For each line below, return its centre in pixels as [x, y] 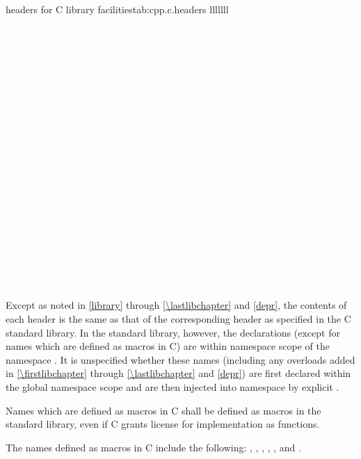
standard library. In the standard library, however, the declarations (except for [173, 332]
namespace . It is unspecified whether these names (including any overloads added [180, 359]
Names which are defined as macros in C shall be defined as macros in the [163, 410]
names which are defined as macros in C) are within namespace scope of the [168, 346]
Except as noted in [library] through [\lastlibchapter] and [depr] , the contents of [176, 305]
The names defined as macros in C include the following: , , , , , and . [153, 447]
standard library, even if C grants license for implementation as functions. [163, 424]
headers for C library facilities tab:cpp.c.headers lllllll [117, 9]
